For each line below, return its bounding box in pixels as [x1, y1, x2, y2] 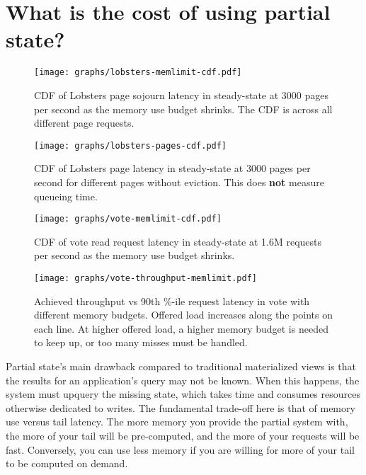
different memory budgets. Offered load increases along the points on [34, 307, 333, 322]
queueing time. [34, 188, 98, 203]
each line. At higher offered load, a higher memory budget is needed [34, 321, 328, 336]
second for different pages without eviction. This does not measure [34, 175, 324, 189]
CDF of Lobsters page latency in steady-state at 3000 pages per [34, 161, 311, 176]
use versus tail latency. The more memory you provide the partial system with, [6, 414, 348, 429]
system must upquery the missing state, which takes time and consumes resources [6, 387, 360, 401]
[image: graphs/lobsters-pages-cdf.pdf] [34, 140, 227, 151]
